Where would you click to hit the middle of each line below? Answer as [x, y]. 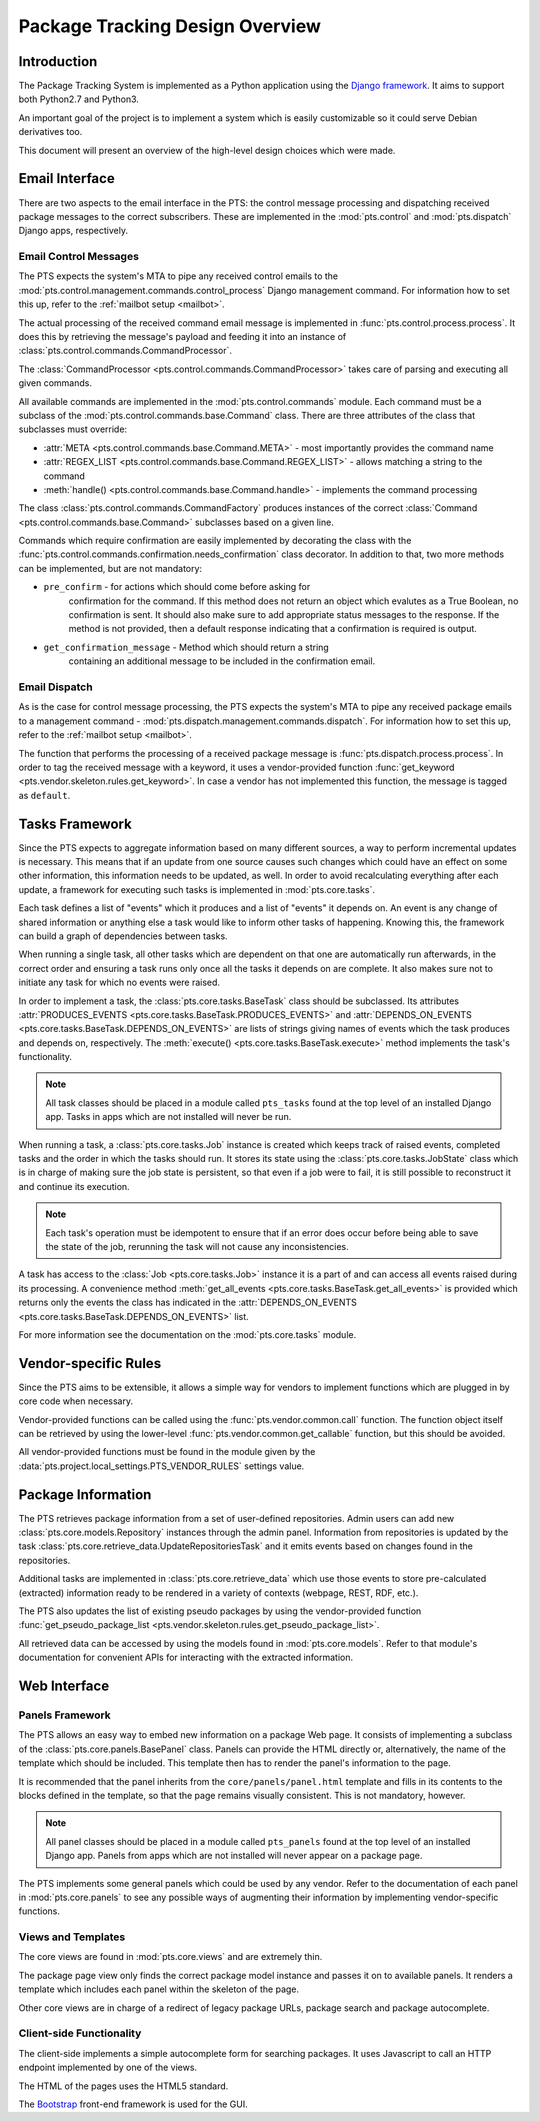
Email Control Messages [79, 257]
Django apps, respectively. [73, 231]
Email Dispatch [56, 687]
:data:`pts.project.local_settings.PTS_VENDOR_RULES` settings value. [161, 1466]
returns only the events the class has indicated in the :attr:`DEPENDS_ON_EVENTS [187, 1302]
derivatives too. [50, 132]
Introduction [58, 61]
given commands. [55, 383]
